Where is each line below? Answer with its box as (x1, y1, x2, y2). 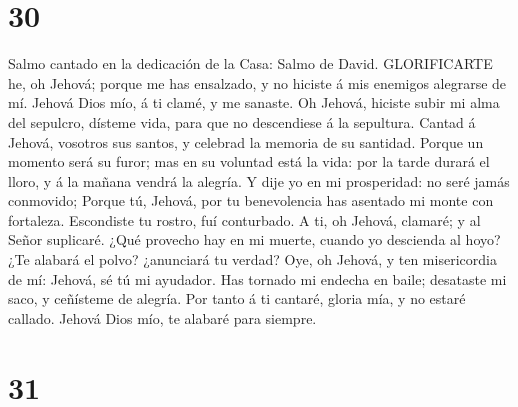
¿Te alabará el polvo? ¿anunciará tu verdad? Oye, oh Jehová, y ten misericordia (8, 249, 497, 270)
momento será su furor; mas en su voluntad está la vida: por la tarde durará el (8, 151, 490, 172)
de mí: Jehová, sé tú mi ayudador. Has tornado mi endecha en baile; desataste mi (8, 268, 507, 289)
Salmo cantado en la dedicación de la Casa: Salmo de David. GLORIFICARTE (8, 53, 493, 74)
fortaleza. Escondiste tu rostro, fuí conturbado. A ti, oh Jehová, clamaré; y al (8, 209, 481, 230)
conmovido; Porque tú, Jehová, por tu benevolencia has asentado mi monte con (8, 190, 494, 211)
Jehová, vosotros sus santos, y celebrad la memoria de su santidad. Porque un (8, 131, 484, 152)
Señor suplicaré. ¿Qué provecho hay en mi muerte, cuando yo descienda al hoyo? (8, 229, 501, 250)
